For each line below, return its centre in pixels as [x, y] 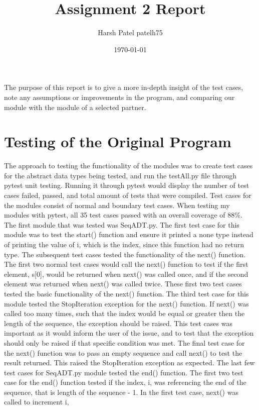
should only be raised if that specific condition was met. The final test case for [124, 342]
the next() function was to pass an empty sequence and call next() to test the [123, 352]
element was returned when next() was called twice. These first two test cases [123, 284]
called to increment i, [37, 402]
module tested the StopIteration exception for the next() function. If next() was [126, 303]
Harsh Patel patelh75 [130, 32]
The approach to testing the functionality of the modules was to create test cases [128, 166]
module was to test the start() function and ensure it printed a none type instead [129, 234]
